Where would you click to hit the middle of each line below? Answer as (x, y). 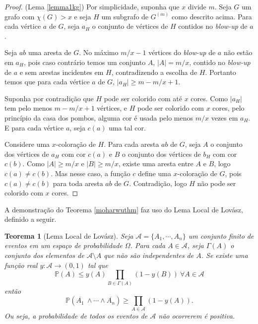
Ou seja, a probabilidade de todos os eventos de (76, 315)
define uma (155, 173)
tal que (98, 265)
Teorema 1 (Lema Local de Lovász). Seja (69, 235)
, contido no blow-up (220, 62)
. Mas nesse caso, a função (91, 173)
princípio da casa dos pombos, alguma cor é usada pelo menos (99, 117)
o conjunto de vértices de (130, 26)
